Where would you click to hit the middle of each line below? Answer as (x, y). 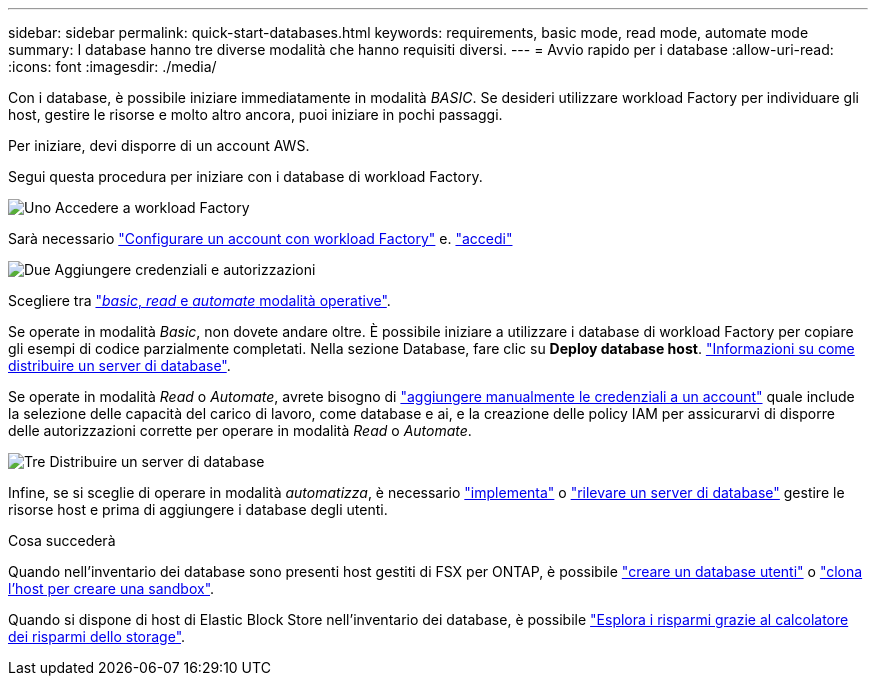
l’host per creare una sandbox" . (111, 588)
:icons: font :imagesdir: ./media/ (112, 66)
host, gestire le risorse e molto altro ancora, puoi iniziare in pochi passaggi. (255, 114)
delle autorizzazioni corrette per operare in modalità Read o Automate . (240, 430)
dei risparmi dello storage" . (97, 636)
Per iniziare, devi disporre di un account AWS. (159, 145)
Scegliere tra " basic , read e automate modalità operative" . (199, 300)
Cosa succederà (62, 540)
